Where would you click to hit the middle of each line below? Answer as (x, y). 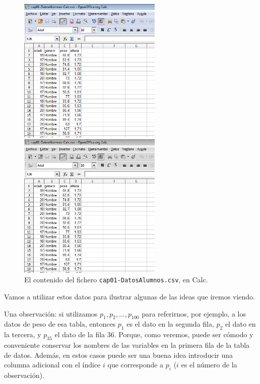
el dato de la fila (80, 334)
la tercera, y (23, 334)
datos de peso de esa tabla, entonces (60, 324)
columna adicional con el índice (52, 365)
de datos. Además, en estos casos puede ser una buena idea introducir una (119, 355)
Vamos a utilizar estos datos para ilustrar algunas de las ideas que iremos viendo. (129, 296)
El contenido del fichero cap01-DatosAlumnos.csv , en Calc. (116, 280)
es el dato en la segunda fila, (170, 324)
